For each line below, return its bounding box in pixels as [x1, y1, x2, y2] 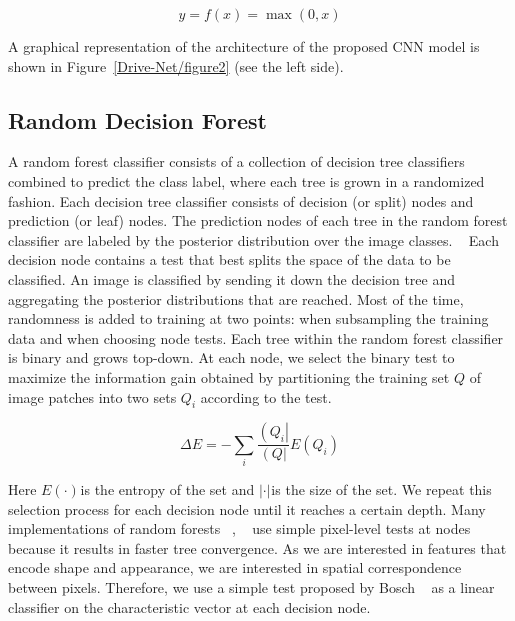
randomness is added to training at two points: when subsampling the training [8, 308, 489, 329]
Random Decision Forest [8, 104, 267, 135]
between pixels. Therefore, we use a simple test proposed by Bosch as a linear [8, 577, 495, 598]
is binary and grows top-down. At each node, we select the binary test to [8, 347, 455, 368]
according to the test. [200, 386, 332, 407]
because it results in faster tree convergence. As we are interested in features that [8, 537, 507, 558]
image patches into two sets [8, 386, 177, 407]
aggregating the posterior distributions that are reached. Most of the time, [8, 288, 464, 309]
